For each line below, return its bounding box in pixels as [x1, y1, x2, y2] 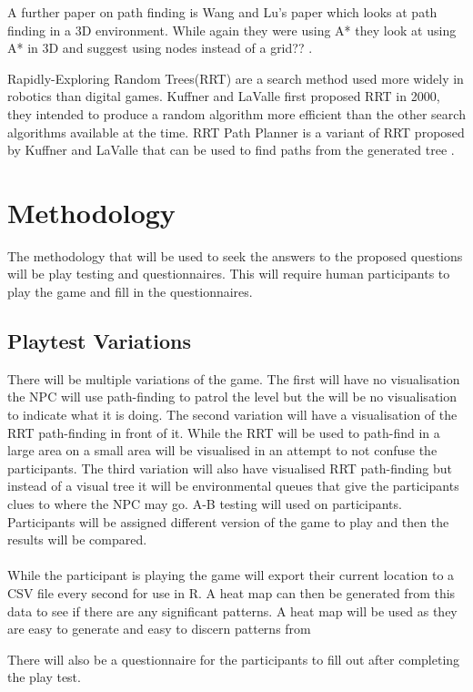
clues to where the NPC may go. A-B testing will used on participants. [7, 494, 402, 514]
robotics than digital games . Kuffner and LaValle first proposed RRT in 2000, [7, 86, 440, 106]
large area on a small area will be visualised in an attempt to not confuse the [7, 441, 438, 460]
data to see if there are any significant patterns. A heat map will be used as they [7, 601, 458, 620]
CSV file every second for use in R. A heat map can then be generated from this [7, 583, 456, 602]
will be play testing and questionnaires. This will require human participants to [7, 264, 450, 283]
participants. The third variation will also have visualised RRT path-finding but [7, 458, 452, 477]
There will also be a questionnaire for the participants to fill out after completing [7, 649, 460, 668]
